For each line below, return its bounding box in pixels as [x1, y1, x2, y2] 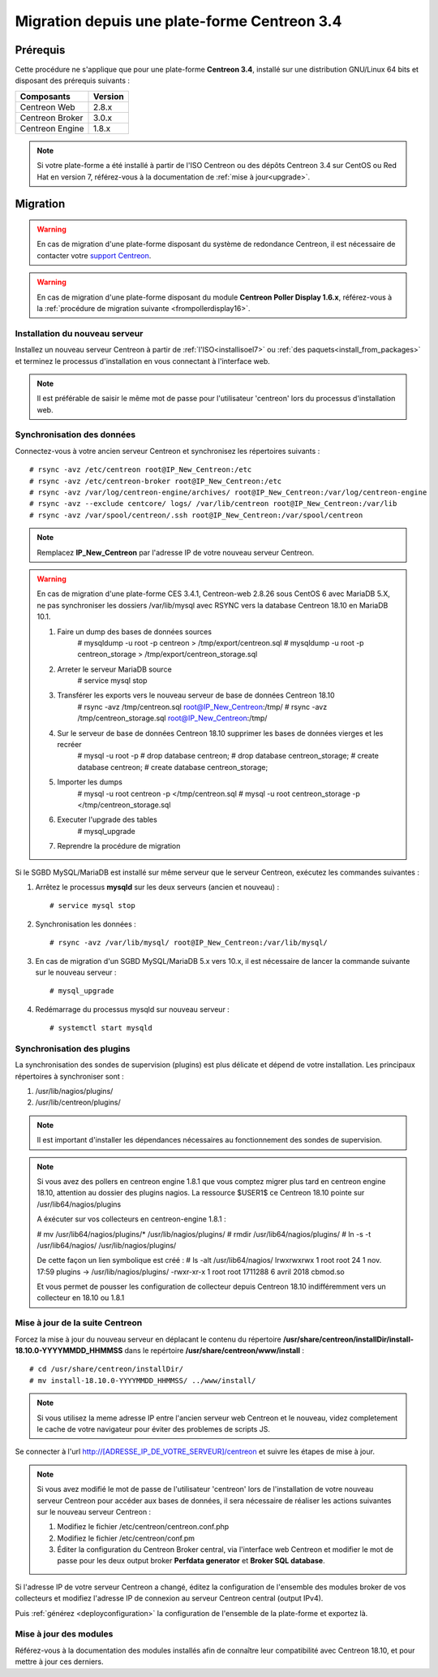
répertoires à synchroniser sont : [15, 1071, 125, 1081]
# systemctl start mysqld [49, 1023, 153, 1033]
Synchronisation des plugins [15, 1043, 131, 1054]
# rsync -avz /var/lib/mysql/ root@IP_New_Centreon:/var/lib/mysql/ [49, 938, 328, 948]
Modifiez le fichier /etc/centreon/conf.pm [57, 1533, 195, 1543]
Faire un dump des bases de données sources [57, 626, 213, 637]
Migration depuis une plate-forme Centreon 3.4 [15, 12, 342, 30]
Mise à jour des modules [15, 1628, 114, 1640]
